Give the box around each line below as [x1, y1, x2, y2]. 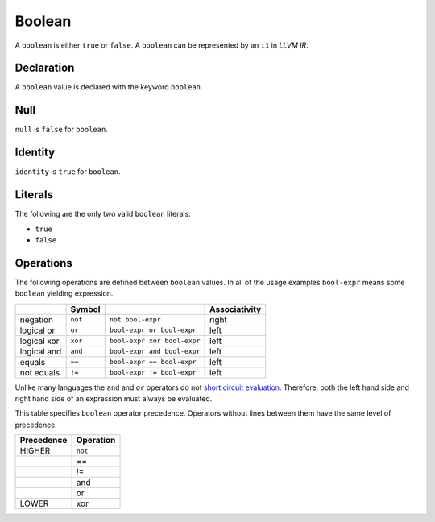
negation [19, 314, 54, 325]
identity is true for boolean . [14, 167, 121, 176]
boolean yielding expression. [14, 288, 114, 298]
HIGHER [19, 445, 51, 457]
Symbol [70, 303, 101, 314]
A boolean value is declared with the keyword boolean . [14, 82, 203, 92]
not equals [19, 367, 60, 378]
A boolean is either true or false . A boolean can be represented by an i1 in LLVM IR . [14, 40, 309, 50]
